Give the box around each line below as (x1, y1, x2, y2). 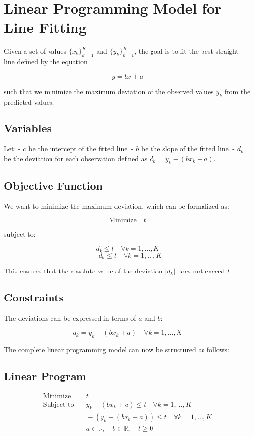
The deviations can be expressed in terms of (4, 312, 136, 323)
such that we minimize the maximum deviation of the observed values (4, 86, 214, 96)
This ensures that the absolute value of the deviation (4, 265, 163, 275)
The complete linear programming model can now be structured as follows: (4, 344, 229, 354)
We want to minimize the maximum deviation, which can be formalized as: (4, 200, 229, 211)
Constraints (4, 289, 64, 304)
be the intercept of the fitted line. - (28, 143, 134, 154)
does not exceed (177, 265, 225, 275)
